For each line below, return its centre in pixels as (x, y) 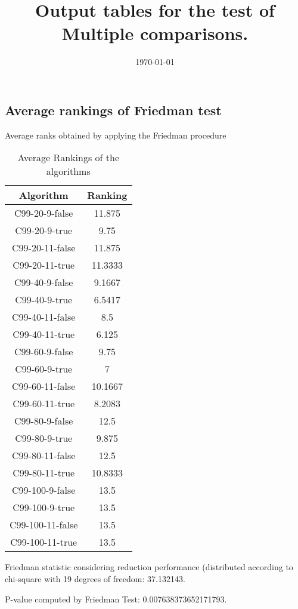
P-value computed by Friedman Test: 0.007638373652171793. (116, 599)
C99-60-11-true (44, 404)
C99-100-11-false (44, 525)
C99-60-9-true (44, 369)
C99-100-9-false (44, 490)
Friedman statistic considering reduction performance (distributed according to (149, 567)
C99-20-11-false (44, 248)
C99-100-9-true (44, 507)
